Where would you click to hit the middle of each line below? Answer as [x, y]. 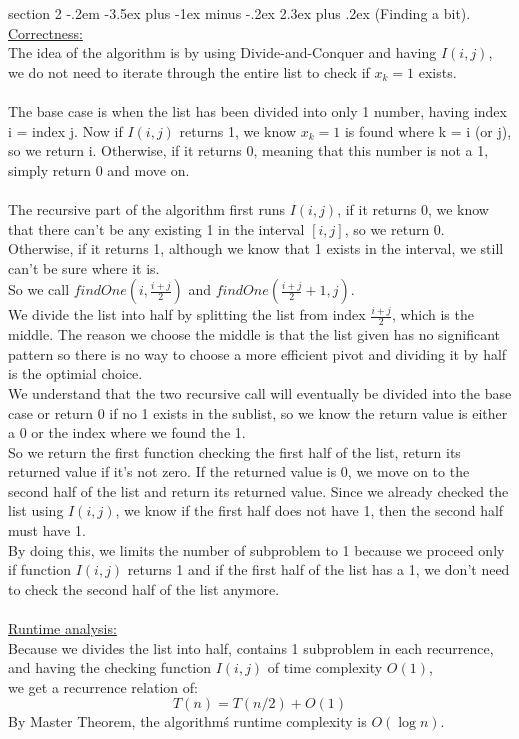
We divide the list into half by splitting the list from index [187, 314]
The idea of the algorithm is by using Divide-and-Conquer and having [222, 52]
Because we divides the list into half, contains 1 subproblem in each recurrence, [251, 647]
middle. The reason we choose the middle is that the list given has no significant [254, 334]
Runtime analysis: [62, 628]
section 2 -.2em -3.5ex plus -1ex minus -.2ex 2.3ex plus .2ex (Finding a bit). [239, 13]
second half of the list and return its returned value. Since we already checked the [258, 490]
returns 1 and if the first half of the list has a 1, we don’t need [318, 569]
